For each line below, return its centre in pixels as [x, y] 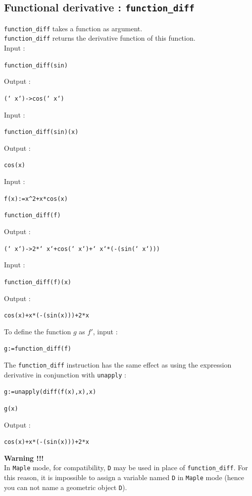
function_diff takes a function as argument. [73, 28]
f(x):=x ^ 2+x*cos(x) [36, 199]
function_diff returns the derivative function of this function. [100, 38]
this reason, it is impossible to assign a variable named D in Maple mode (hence [124, 477]
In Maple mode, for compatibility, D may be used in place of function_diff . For [126, 467]
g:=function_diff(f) [38, 349]
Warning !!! [24, 458]
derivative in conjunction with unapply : [65, 374]
